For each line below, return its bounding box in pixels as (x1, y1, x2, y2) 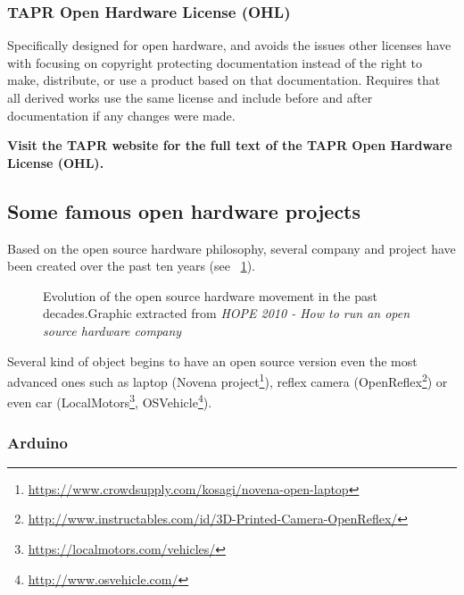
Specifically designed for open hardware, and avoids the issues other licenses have (7, 36, 452, 54)
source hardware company (43, 321, 182, 339)
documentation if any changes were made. (7, 105, 236, 124)
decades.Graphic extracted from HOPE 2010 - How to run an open (43, 304, 410, 323)
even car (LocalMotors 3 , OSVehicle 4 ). (7, 390, 212, 412)
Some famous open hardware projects (7, 197, 361, 224)
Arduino (7, 431, 68, 453)
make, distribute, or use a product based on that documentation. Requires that (7, 71, 441, 89)
